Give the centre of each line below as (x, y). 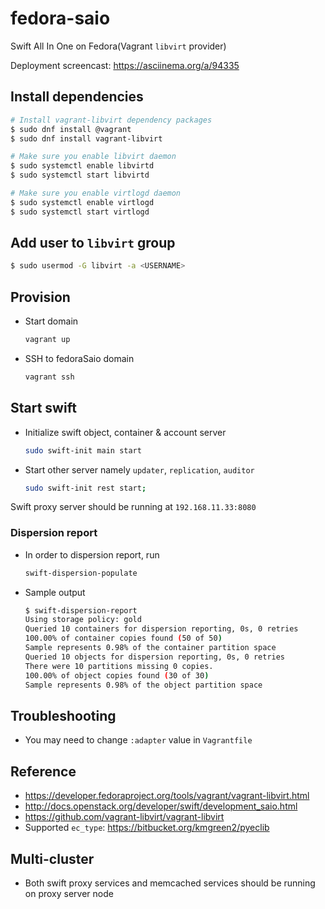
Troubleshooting (63, 715)
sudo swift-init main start (83, 450)
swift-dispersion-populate (81, 573)
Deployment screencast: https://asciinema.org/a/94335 (125, 65)
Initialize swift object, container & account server (125, 432)
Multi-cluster (52, 858)
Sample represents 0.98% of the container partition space (150, 648)
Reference (43, 771)
